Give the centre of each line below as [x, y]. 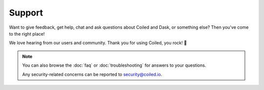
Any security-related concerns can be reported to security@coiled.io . [92, 74]
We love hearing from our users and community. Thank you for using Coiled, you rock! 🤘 [98, 43]
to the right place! [27, 34]
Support [26, 13]
